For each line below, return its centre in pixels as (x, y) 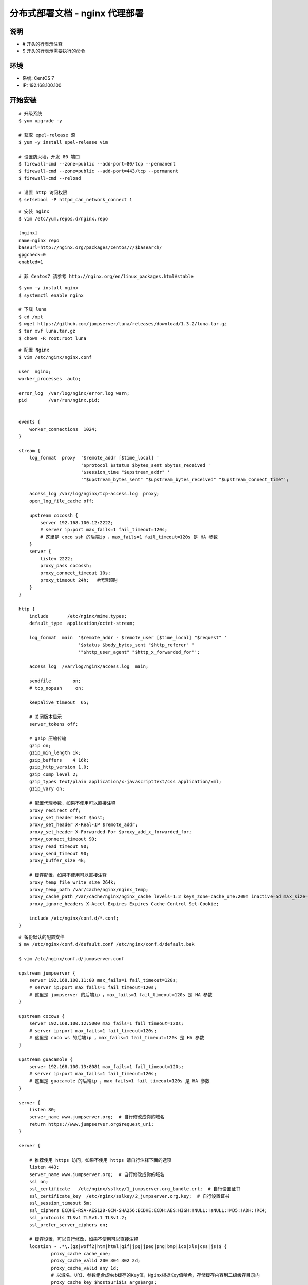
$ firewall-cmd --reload (50, 178)
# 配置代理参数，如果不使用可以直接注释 (72, 803)
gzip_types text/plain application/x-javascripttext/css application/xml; (125, 782)
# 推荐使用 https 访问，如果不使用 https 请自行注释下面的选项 (100, 1160)
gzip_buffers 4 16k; (59, 760)
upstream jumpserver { (47, 973)
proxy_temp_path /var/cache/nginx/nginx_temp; (89, 889)
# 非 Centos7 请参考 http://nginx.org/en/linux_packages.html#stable (106, 276)
